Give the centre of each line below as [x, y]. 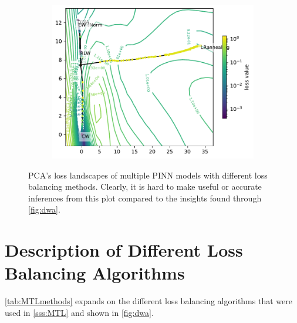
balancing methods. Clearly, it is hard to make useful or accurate [145, 186]
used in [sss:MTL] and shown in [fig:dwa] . [79, 312]
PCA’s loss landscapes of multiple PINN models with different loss [148, 175]
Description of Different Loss [124, 250]
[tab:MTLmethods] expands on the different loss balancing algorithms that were [148, 301]
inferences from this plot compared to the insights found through [145, 198]
